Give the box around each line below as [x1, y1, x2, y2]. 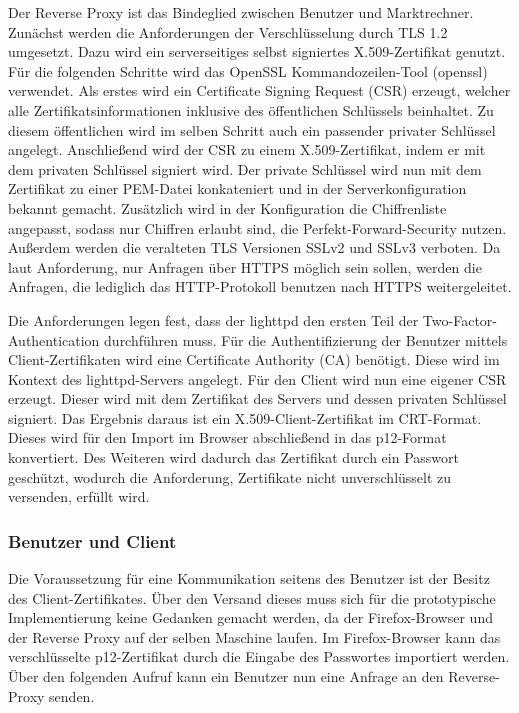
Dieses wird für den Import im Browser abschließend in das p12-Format [8, 427, 447, 448]
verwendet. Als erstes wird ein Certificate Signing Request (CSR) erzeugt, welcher [8, 80, 511, 101]
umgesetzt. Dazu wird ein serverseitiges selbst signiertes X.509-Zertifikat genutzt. [8, 41, 506, 62]
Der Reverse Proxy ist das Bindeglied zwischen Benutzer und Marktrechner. [8, 2, 474, 22]
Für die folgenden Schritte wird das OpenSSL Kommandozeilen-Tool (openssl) [8, 60, 488, 81]
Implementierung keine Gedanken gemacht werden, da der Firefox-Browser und [8, 607, 493, 628]
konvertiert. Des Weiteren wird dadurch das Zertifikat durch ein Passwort [8, 447, 459, 468]
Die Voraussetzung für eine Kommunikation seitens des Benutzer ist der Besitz [8, 568, 490, 589]
